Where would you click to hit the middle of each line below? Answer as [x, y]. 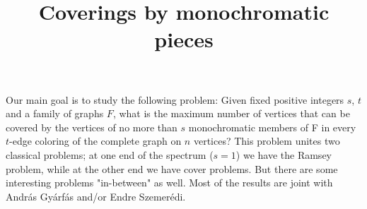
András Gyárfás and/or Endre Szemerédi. [96, 196]
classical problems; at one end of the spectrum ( [110, 154]
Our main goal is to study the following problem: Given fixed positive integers [175, 99]
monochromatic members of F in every [272, 127]
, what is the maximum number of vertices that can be [231, 113]
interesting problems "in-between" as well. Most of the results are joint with [169, 183]
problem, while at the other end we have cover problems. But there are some [172, 168]
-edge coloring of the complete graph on [95, 141]
